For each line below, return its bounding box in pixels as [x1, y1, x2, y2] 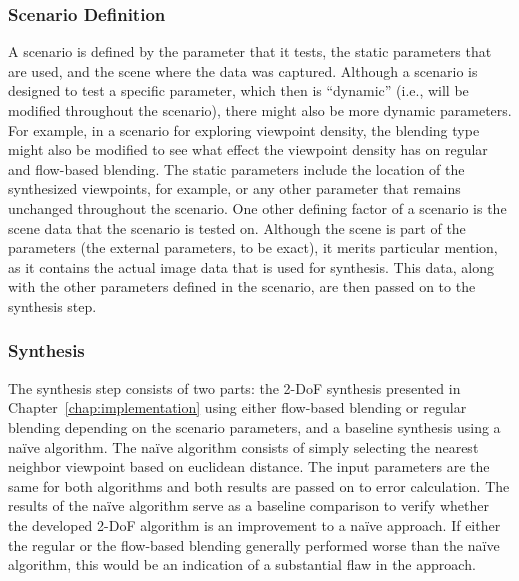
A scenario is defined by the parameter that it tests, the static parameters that [8, 41, 492, 62]
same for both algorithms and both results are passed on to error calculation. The [8, 475, 510, 496]
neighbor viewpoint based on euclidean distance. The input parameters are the [8, 456, 490, 477]
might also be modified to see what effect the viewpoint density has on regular [8, 139, 488, 160]
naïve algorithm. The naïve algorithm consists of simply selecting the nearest [8, 436, 479, 457]
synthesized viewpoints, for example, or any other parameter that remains [8, 178, 461, 199]
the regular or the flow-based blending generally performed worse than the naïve [8, 534, 500, 555]
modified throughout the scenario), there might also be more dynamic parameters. [8, 100, 512, 120]
